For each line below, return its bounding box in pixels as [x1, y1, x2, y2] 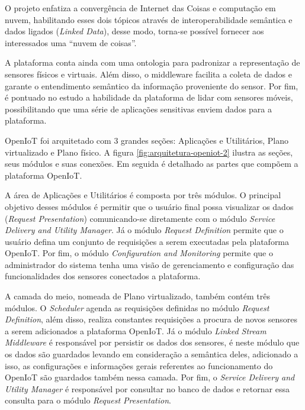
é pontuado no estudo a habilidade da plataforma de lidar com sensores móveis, [5, 91, 293, 104]
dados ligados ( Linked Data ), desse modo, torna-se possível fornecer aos [5, 25, 264, 37]
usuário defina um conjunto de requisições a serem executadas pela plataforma [5, 235, 290, 247]
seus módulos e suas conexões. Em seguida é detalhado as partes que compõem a [5, 157, 298, 170]
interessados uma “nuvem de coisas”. [5, 36, 137, 49]
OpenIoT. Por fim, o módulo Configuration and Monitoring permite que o [5, 247, 273, 259]
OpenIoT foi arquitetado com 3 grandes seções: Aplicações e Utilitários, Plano [5, 134, 289, 146]
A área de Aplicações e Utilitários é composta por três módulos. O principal [5, 189, 281, 201]
